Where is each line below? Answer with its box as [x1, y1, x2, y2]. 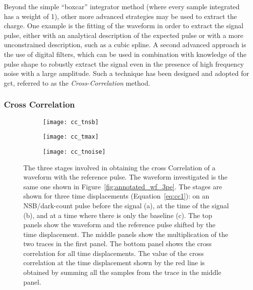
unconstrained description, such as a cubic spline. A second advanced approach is [4, 39, 246, 50]
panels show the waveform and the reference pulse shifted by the [23, 219, 216, 230]
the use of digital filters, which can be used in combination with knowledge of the [4, 49, 247, 59]
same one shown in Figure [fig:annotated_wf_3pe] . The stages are [23, 181, 222, 191]
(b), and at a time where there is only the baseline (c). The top [23, 210, 212, 220]
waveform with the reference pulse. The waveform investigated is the [23, 172, 228, 182]
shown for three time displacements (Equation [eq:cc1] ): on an [23, 191, 210, 201]
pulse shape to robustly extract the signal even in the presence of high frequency [4, 58, 244, 69]
